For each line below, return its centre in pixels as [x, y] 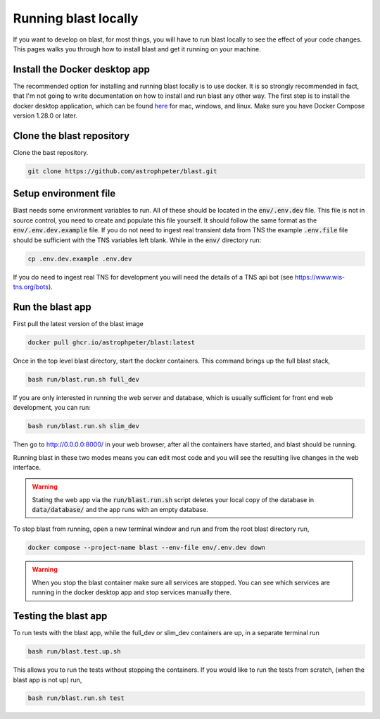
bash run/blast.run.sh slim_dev [84, 426]
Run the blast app [52, 307]
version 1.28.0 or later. [45, 115]
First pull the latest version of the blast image [78, 323]
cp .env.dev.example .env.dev [80, 258]
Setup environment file [64, 194]
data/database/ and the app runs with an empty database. [120, 510]
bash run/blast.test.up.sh [74, 652]
